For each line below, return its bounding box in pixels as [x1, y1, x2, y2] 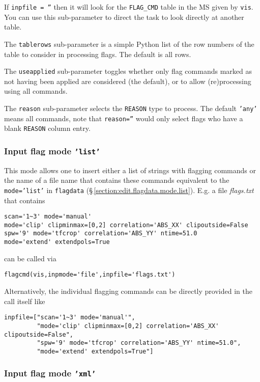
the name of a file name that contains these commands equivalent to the [4, 175, 229, 185]
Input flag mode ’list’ [4, 144, 100, 157]
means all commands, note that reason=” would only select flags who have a [4, 113, 243, 123]
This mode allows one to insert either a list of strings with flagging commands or [4, 165, 256, 175]
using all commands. [4, 86, 68, 96]
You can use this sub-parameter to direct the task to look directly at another [4, 11, 244, 22]
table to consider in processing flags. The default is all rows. [4, 48, 191, 59]
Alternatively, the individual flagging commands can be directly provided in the [4, 286, 252, 296]
